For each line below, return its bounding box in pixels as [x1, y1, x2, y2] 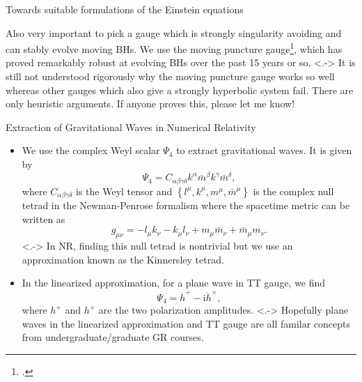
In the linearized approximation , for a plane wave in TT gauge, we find [22, 275, 326, 290]
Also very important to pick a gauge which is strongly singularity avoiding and [6, 25, 342, 40]
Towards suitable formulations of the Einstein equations [6, 2, 244, 16]
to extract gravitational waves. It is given [176, 143, 352, 158]
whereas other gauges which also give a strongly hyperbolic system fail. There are [6, 82, 354, 97]
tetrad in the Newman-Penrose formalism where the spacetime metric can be [22, 198, 350, 213]
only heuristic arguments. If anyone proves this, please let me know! [6, 96, 295, 111]
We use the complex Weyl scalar [22, 143, 160, 158]
